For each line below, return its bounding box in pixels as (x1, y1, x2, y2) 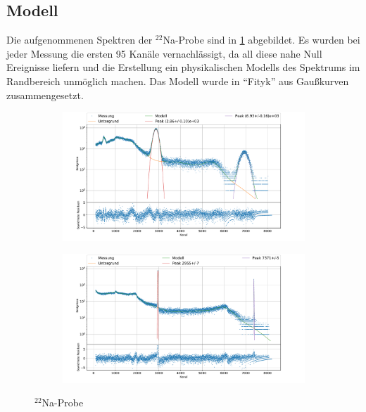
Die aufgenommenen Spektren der (6, 32, 153, 47)
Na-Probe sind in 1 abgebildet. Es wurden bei (163, 32, 360, 47)
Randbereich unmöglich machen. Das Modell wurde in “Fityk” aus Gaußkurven (6, 73, 349, 88)
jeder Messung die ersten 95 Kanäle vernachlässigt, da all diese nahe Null (6, 46, 322, 60)
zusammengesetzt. (6, 87, 84, 102)
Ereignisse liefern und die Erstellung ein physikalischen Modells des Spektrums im (6, 60, 360, 75)
